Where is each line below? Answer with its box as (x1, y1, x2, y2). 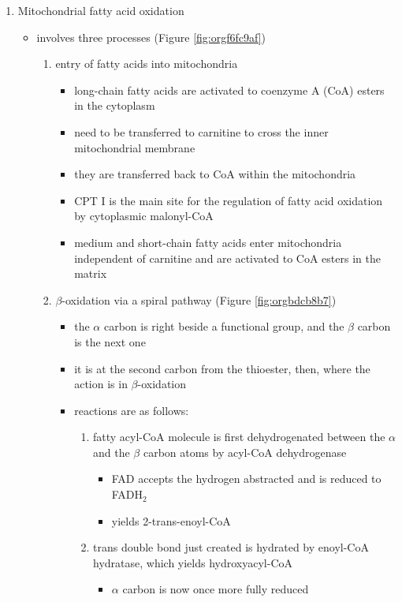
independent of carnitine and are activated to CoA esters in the (74, 249, 381, 266)
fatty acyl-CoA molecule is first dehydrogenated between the (92, 428, 385, 445)
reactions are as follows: (74, 402, 189, 418)
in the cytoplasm (74, 97, 155, 114)
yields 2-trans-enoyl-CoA (111, 512, 231, 529)
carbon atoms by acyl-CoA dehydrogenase (143, 443, 347, 460)
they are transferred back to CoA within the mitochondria (74, 166, 356, 182)
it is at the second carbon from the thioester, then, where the (74, 360, 370, 376)
